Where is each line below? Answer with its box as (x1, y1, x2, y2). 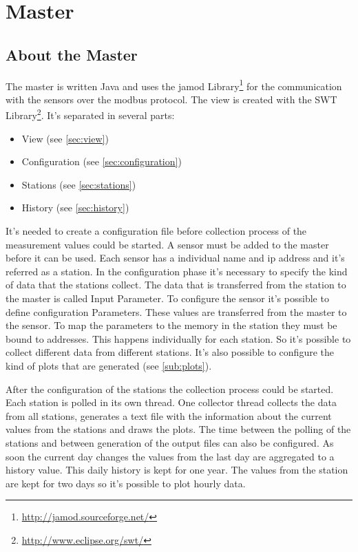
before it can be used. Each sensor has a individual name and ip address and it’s (6, 251, 345, 265)
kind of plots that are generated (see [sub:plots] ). (6, 358, 212, 372)
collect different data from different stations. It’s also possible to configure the (6, 345, 334, 359)
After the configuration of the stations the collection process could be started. (6, 381, 334, 396)
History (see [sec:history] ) (21, 200, 129, 215)
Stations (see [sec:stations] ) (21, 177, 136, 191)
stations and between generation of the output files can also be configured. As (6, 435, 334, 449)
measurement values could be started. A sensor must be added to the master (6, 237, 329, 251)
